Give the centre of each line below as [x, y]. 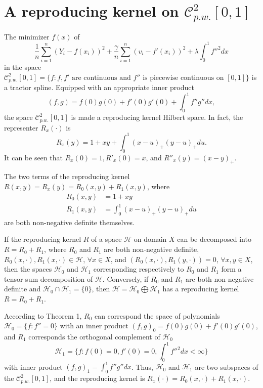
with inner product [33, 367]
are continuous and [101, 78]
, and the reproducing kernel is [97, 378]
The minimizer [27, 36]
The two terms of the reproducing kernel [67, 176]
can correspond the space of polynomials [157, 315]
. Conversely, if [125, 278]
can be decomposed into [214, 239]
